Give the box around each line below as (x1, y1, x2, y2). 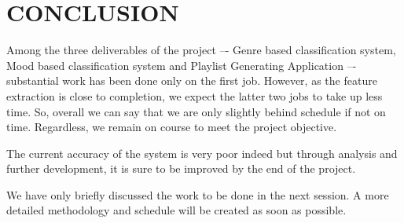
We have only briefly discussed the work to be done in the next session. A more (6, 186, 389, 203)
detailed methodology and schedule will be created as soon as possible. (6, 202, 347, 218)
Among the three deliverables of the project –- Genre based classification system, (6, 42, 396, 58)
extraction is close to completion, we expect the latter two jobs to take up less (6, 87, 383, 104)
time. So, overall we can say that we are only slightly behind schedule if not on (6, 103, 386, 119)
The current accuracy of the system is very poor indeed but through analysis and (6, 144, 398, 161)
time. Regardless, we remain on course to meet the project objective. (6, 119, 337, 135)
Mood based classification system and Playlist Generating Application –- (6, 57, 357, 73)
